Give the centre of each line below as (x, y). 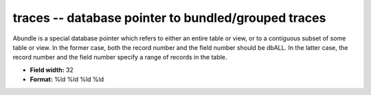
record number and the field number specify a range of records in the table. (120, 57)
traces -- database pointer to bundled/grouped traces (169, 18)
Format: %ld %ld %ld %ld (67, 79)
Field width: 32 (52, 70)
